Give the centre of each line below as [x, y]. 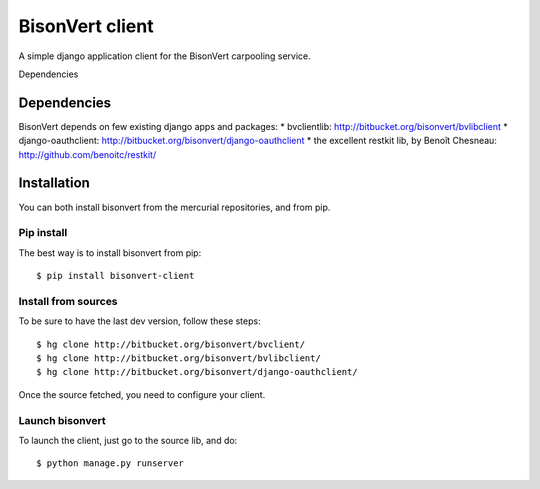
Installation [54, 183]
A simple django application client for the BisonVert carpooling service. [165, 56]
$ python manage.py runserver [110, 463]
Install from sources [68, 301]
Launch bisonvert [62, 420]
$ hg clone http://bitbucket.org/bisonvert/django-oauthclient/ [197, 372]
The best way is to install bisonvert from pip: [110, 252]
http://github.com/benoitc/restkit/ [87, 154]
